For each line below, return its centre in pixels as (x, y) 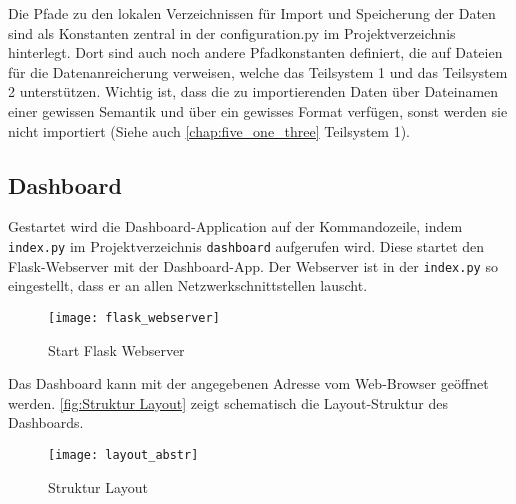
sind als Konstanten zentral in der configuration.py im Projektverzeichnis (232, 32)
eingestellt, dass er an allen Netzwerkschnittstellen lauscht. (188, 285)
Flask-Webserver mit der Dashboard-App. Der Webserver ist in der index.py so (253, 265)
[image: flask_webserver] (134, 317)
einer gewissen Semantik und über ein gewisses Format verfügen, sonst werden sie (258, 110)
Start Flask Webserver (116, 349)
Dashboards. (46, 422)
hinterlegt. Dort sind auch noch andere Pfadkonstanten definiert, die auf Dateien (255, 52)
